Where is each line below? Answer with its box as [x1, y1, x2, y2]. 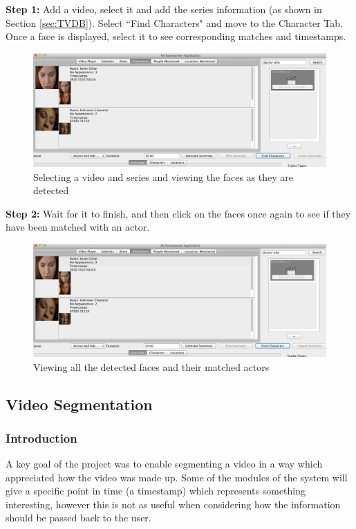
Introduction [6, 429, 77, 446]
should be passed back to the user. [6, 510, 151, 525]
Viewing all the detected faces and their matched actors [33, 359, 270, 374]
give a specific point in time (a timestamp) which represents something [6, 483, 306, 498]
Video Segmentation [6, 393, 153, 414]
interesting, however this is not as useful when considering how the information [6, 497, 341, 511]
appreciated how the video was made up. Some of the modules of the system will [6, 470, 348, 484]
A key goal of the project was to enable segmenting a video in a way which [6, 456, 323, 471]
